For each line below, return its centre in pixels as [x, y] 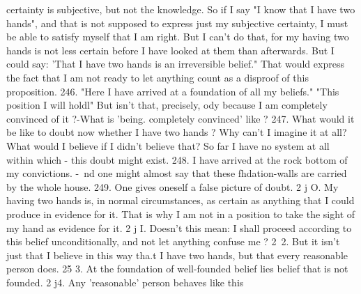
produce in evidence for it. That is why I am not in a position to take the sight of [181, 214]
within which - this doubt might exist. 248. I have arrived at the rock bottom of [177, 159]
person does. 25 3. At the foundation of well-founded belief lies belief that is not [177, 269]
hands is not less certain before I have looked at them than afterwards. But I [170, 50]
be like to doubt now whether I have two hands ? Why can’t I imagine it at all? [177, 132]
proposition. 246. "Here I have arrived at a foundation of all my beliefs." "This [173, 91]
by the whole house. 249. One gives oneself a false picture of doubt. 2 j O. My [172, 186]
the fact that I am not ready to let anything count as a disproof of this [158, 77]
